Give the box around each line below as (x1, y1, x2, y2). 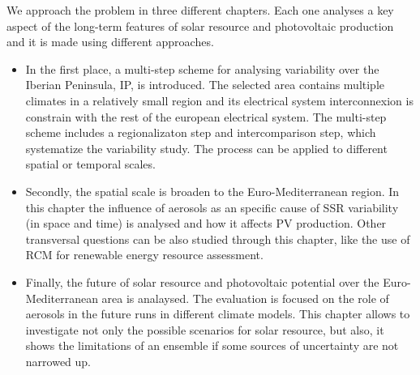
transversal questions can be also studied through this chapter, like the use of (25, 230, 410, 247)
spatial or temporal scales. (25, 156, 156, 173)
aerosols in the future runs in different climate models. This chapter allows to (25, 305, 410, 322)
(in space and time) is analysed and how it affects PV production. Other (25, 215, 387, 232)
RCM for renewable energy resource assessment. (25, 246, 264, 263)
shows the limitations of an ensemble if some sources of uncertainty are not (25, 337, 399, 354)
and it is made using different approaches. (6, 33, 214, 50)
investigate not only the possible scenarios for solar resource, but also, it (25, 321, 384, 338)
